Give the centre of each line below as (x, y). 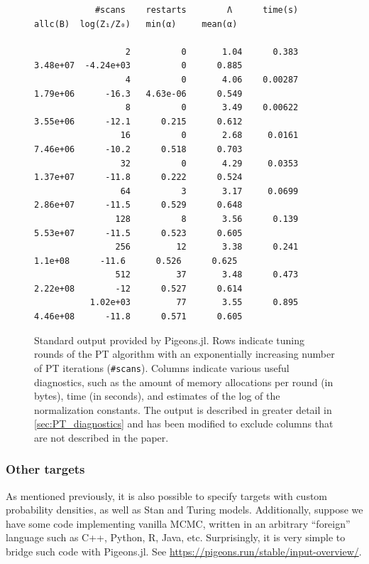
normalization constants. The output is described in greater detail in (183, 409)
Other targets (45, 469)
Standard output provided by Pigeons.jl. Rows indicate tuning (170, 340)
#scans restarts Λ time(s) (197, 10)
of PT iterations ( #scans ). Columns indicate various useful (162, 367)
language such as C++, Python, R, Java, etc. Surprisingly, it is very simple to (176, 537)
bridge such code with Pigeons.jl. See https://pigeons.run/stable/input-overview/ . (184, 552)
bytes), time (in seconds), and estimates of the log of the (157, 396)
